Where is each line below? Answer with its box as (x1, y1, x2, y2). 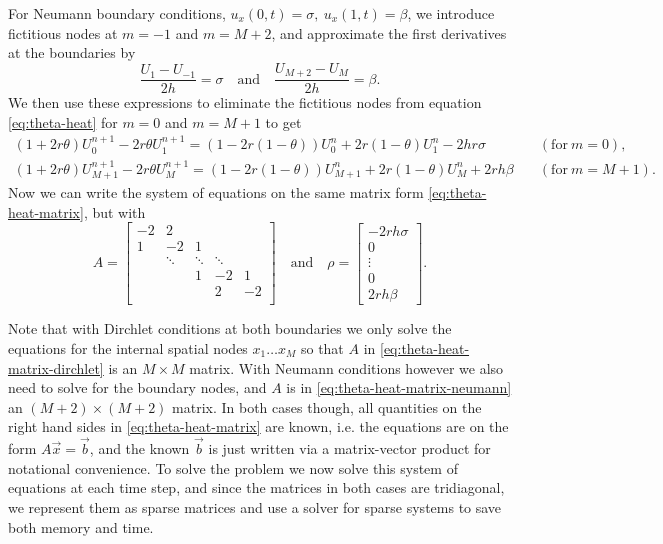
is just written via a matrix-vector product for (208, 438, 491, 459)
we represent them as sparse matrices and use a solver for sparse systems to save (8, 496, 502, 517)
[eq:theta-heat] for (8, 111, 118, 132)
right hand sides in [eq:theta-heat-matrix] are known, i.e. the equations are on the (8, 416, 509, 437)
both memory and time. (8, 516, 154, 537)
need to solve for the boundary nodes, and (8, 377, 267, 398)
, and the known (89, 438, 190, 459)
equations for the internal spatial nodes (8, 337, 248, 358)
